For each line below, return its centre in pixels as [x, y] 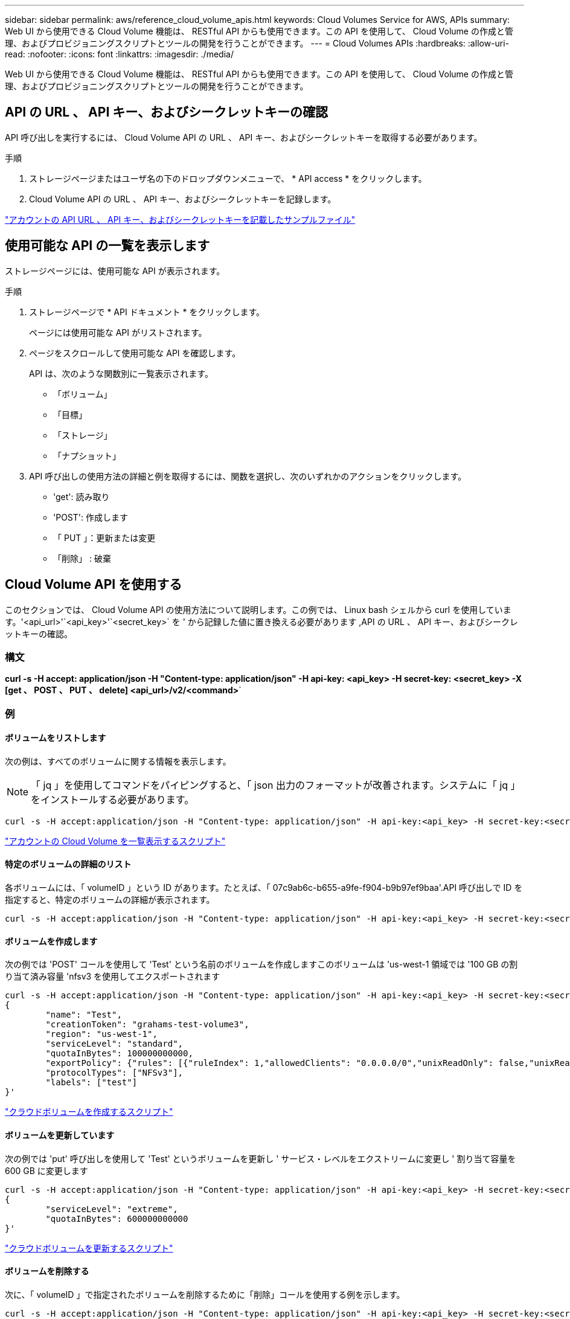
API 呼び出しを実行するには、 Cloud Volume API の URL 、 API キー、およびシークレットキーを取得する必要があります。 [244, 137]
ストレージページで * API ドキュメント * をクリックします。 [147, 312]
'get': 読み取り [82, 496]
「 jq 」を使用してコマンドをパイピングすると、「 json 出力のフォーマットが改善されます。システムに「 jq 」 [276, 785]
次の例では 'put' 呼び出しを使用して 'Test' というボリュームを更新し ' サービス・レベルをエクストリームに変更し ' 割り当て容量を [261, 1158]
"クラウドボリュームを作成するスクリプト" [89, 1112]
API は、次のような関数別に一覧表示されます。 [121, 373]
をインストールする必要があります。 [113, 799]
